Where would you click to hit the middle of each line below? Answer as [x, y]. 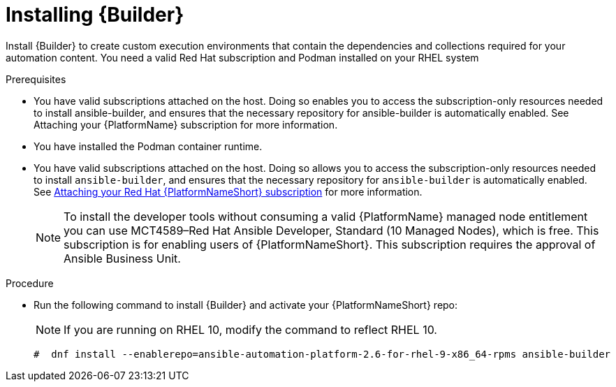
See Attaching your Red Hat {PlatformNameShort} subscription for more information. [228, 191]
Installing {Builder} [95, 15]
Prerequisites [36, 79]
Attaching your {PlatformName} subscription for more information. [186, 124]
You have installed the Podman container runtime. [148, 146]
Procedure [30, 283]
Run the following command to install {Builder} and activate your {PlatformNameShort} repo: [246, 305]
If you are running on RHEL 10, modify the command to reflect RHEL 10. [250, 329]
